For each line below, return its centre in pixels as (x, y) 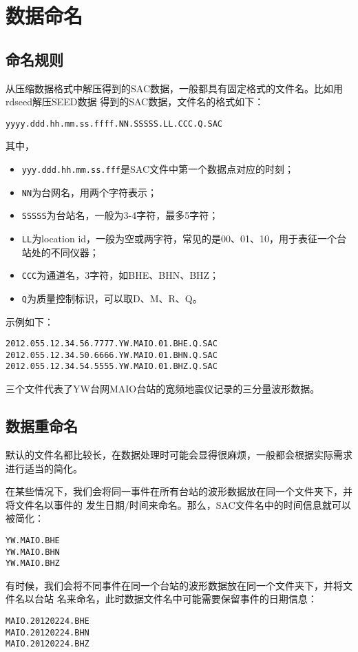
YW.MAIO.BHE (33, 540)
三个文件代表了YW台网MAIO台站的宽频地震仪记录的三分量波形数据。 (163, 389)
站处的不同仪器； (60, 252)
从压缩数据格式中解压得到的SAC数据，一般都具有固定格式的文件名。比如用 (174, 88)
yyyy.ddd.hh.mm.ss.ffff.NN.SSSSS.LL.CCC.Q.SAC (114, 124)
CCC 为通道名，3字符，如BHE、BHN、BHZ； (120, 275)
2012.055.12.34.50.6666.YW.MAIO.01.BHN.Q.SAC (112, 355)
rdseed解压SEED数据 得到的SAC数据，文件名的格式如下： (135, 102)
